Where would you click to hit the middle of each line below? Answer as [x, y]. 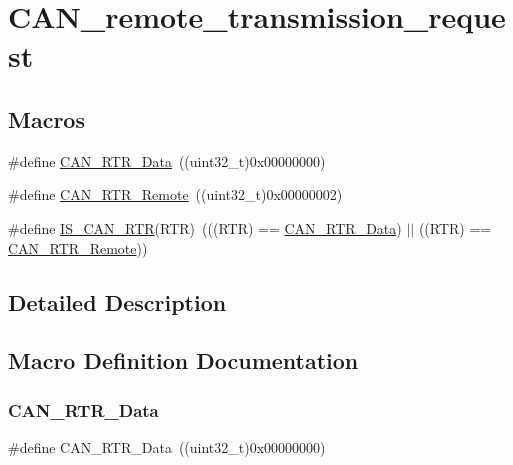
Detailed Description [117, 301]
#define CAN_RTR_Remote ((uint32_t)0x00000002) [175, 194]
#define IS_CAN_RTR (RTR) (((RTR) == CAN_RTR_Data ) [205, 227]
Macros [46, 118]
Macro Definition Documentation [183, 360]
